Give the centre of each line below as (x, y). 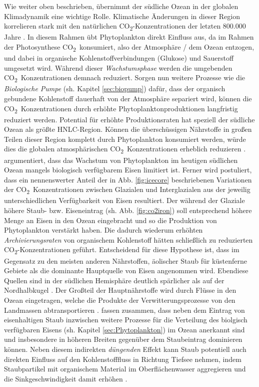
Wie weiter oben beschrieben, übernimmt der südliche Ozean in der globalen (121, 6)
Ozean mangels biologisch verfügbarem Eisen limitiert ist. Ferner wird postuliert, (128, 170)
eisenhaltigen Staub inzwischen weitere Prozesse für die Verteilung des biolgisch (126, 320)
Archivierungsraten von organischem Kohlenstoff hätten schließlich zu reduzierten (128, 239)
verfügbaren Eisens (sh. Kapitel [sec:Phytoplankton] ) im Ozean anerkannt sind (124, 329)
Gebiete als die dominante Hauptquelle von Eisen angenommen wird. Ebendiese (126, 270)
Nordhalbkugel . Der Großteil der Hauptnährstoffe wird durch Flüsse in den (120, 290)
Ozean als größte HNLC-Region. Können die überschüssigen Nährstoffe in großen (128, 129)
